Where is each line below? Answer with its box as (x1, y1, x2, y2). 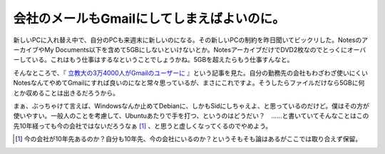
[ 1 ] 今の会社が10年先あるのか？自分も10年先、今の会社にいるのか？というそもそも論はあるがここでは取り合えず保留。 (15, 135, 362, 143)
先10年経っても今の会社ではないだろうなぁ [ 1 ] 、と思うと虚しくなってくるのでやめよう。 (13, 121, 272, 130)
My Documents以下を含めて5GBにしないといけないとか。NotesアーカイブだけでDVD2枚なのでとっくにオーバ (43, 45, 366, 53)
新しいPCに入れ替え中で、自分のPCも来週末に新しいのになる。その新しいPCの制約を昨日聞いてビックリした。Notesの (13, 36, 362, 44)
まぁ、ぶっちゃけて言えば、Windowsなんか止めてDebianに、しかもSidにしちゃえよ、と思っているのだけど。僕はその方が (13, 101, 370, 110)
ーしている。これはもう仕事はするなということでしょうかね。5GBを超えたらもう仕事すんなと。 (13, 56, 294, 64)
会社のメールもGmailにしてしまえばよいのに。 (13, 11, 285, 26)
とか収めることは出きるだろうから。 (13, 88, 119, 97)
